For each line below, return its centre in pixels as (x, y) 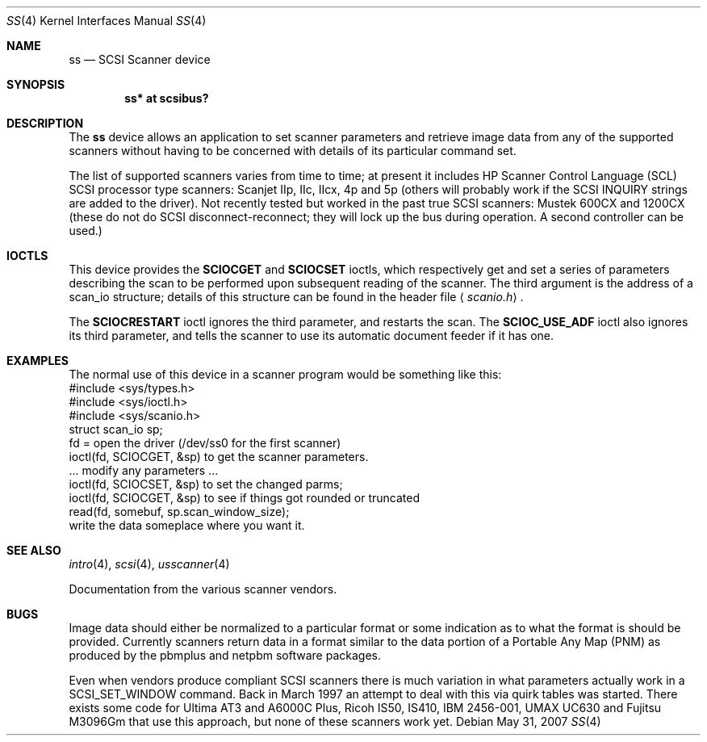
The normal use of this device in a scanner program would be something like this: (285, 374)
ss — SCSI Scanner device (140, 59)
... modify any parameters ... (144, 470)
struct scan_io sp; (116, 429)
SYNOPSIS (36, 84)
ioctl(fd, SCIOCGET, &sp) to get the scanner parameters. (219, 457)
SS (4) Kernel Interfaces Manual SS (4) (107, 21)
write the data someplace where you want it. (187, 525)
